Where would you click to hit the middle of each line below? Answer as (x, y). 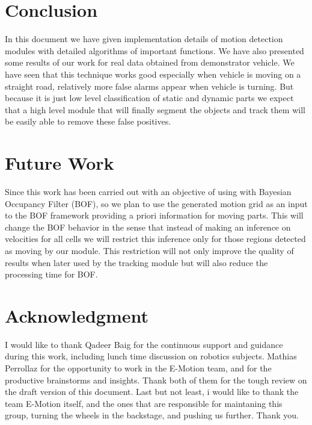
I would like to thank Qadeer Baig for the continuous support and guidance (144, 344)
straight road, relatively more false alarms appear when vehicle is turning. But (149, 86)
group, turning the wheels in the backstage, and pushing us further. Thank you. (152, 415)
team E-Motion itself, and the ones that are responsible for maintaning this (144, 403)
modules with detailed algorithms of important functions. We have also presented (154, 50)
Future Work (60, 163)
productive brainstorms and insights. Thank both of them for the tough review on (156, 380)
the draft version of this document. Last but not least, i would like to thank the (152, 392)
